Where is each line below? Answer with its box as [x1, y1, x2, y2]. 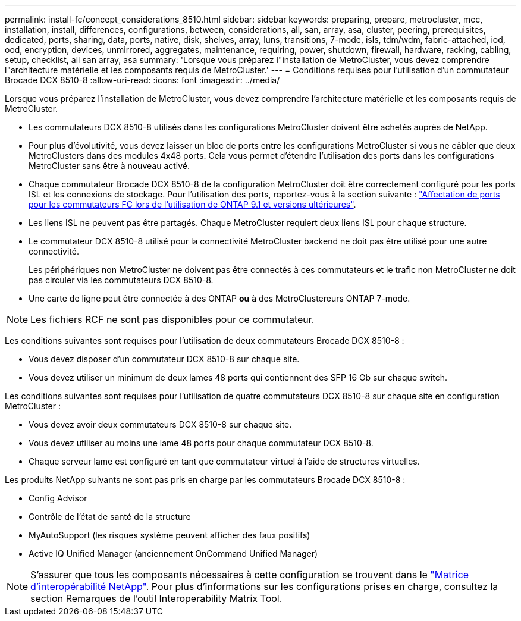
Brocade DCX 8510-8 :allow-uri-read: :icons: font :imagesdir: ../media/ [5, 75, 280, 85]
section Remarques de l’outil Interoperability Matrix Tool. [30, 592, 283, 604]
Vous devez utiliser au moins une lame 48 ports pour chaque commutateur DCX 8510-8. [29, 438, 374, 448]
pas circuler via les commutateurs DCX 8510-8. [29, 275, 214, 285]
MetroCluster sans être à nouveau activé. [29, 161, 190, 171]
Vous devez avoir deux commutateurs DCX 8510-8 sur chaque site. [29, 419, 292, 429]
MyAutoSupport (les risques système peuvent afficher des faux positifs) [29, 530, 310, 540]
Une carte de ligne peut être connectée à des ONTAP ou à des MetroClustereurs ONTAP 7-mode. [29, 293, 410, 303]
